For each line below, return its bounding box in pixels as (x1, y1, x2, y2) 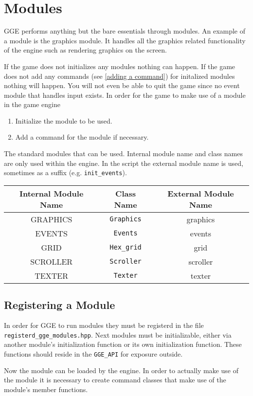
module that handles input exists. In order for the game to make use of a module (4, 90, 246, 100)
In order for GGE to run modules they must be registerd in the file (4, 320, 204, 330)
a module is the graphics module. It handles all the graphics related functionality (4, 35, 246, 45)
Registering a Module (4, 297, 115, 312)
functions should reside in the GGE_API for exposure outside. (4, 348, 183, 359)
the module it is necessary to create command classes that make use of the (4, 375, 226, 385)
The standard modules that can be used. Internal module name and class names (4, 148, 243, 159)
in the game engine (4, 99, 60, 109)
